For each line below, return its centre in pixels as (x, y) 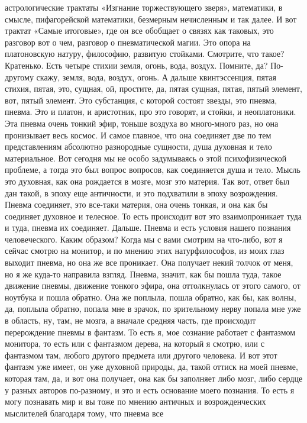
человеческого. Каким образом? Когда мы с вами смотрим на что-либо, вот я (144, 239)
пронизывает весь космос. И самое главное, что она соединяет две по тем (138, 135)
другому (19, 77)
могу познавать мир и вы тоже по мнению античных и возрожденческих (135, 401)
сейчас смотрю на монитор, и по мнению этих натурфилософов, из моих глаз (145, 251)
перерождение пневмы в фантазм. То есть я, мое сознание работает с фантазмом (150, 332)
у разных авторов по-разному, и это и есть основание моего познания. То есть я (150, 390)
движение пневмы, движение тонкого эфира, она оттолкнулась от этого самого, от (153, 285)
